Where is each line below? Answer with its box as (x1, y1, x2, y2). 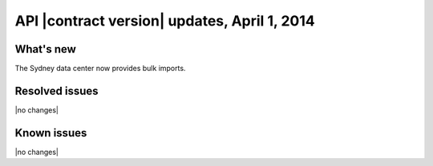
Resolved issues (14, 84, 99, 97)
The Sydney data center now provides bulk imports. (14, 64, 186, 73)
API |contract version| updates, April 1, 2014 (14, 12, 316, 30)
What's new (14, 42, 76, 56)
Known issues (14, 126, 87, 140)
